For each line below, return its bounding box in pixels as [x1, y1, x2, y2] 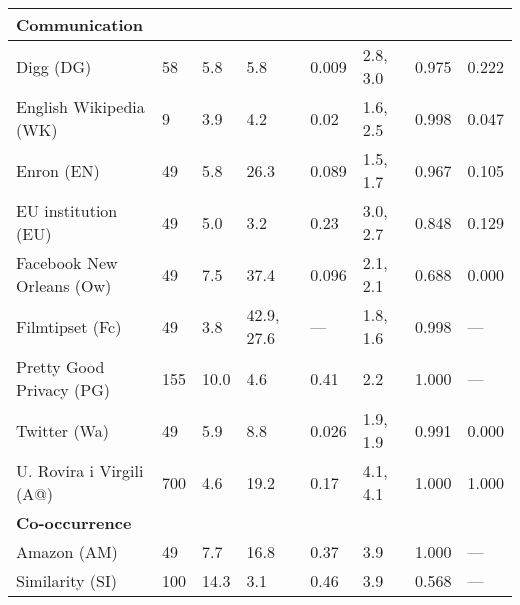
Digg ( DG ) [16, 54, 92, 78]
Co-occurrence [16, 511, 132, 534]
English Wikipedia [16, 95, 145, 118]
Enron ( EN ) [16, 158, 100, 182]
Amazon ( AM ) [16, 540, 118, 563]
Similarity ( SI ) [16, 569, 117, 592]
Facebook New [16, 251, 118, 274]
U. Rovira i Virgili [16, 459, 144, 482]
